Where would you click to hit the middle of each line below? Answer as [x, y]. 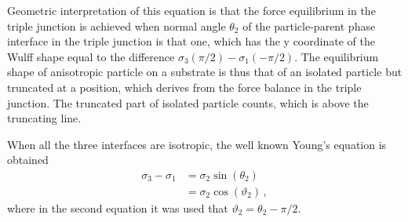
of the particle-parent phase [309, 25]
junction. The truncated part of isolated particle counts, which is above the [188, 102]
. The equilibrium [337, 56]
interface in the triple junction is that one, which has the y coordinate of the [191, 41]
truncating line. [44, 118]
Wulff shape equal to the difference [91, 56]
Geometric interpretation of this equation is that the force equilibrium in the [191, 10]
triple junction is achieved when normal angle [117, 25]
